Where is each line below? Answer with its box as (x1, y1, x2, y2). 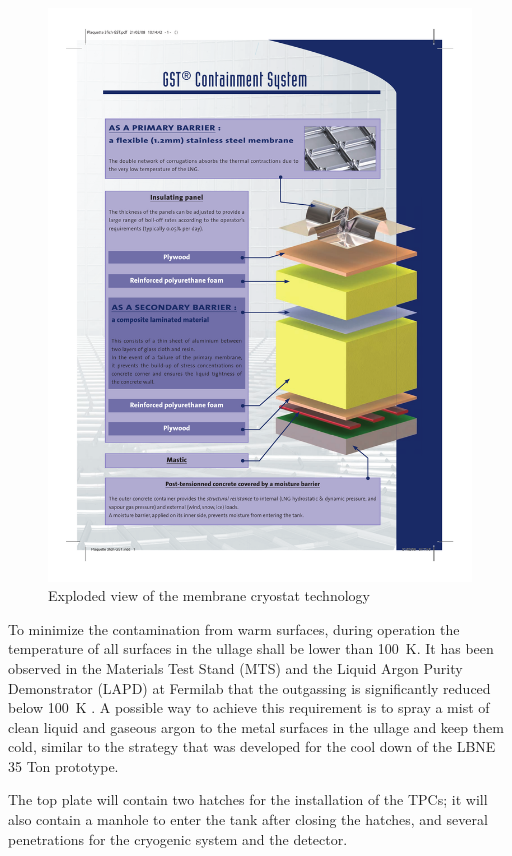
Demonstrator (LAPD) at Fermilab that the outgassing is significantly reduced (8, 677, 491, 698)
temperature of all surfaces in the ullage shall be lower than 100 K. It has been (8, 638, 494, 659)
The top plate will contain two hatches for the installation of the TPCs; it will (8, 789, 488, 810)
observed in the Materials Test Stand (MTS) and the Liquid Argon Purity (8, 657, 463, 678)
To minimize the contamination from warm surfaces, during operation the (8, 618, 460, 639)
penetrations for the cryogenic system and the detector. (8, 828, 348, 849)
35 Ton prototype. (8, 755, 119, 776)
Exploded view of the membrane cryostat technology (48, 585, 370, 606)
